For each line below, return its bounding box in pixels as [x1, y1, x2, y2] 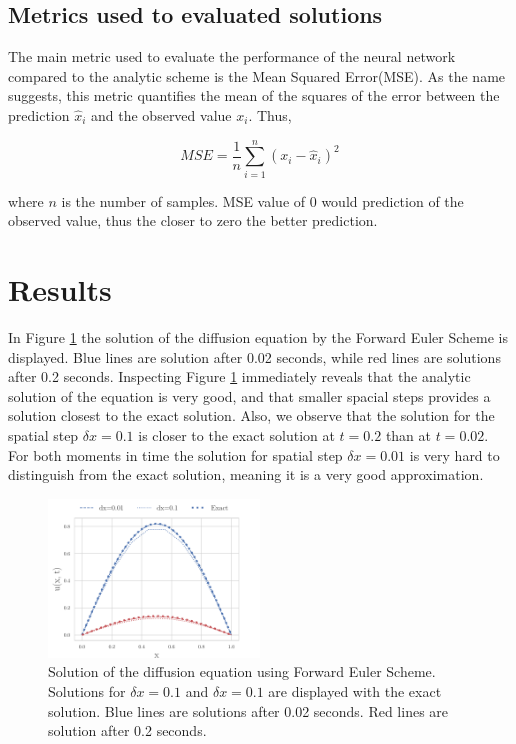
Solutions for [48, 680, 126, 701]
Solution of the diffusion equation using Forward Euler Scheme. [48, 661, 436, 682]
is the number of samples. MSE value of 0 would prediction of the [61, 190, 464, 211]
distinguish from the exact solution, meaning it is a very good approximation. [8, 464, 484, 485]
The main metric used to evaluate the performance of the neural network [8, 46, 456, 67]
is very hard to [409, 444, 500, 465]
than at [385, 424, 432, 445]
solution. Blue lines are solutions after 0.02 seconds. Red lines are [48, 700, 449, 721]
